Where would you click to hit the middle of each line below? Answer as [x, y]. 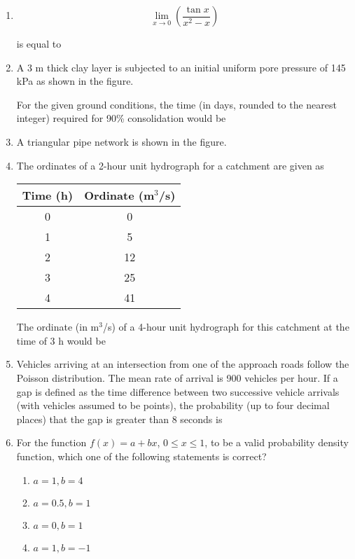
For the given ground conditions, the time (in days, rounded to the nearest [176, 104]
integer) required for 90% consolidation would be [121, 118]
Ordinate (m [119, 195]
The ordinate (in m [58, 327]
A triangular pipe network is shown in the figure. [121, 141]
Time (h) [48, 195]
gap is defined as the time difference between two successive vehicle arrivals [178, 391]
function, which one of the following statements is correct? [141, 456]
